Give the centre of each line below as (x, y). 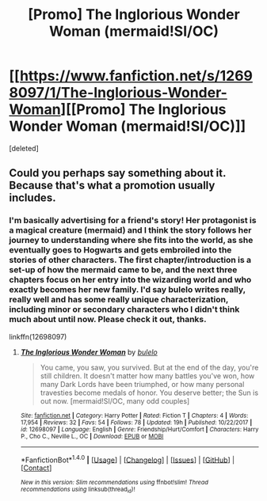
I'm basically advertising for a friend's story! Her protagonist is (133, 221)
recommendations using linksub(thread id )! (78, 490)
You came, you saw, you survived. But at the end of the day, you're (149, 367)
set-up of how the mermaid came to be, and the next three (123, 270)
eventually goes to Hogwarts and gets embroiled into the (120, 250)
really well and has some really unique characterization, (119, 300)
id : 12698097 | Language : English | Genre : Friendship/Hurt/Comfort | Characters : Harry (139, 429)
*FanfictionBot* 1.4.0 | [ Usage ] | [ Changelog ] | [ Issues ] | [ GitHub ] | (128, 459)
